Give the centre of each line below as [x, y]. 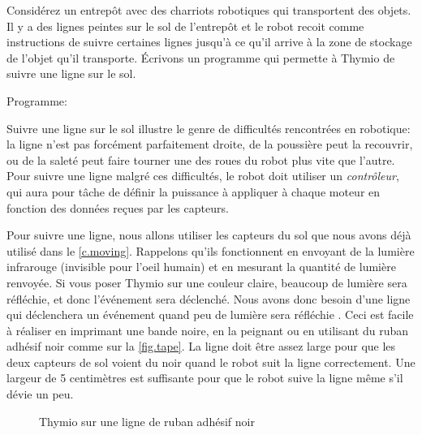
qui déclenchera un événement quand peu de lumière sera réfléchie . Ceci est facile [210, 314]
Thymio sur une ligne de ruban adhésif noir [147, 421]
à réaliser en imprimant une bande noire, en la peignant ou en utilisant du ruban [208, 330]
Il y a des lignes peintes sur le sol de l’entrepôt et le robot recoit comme [185, 26]
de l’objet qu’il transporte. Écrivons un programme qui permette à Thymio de [201, 57]
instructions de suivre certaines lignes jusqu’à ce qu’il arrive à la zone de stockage [209, 42]
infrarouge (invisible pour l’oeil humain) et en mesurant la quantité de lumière [201, 267]
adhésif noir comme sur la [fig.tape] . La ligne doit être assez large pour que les [201, 346]
